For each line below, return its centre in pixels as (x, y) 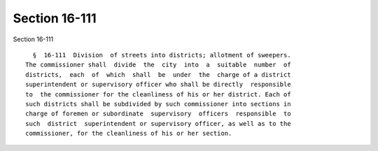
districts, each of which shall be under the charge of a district (158, 74)
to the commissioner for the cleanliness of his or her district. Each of (158, 94)
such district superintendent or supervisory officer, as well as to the (158, 123)
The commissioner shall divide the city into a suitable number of (158, 65)
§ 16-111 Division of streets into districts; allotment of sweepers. (162, 55)
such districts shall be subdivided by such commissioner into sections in (158, 104)
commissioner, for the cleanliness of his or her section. (129, 134)
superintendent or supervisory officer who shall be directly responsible (158, 85)
